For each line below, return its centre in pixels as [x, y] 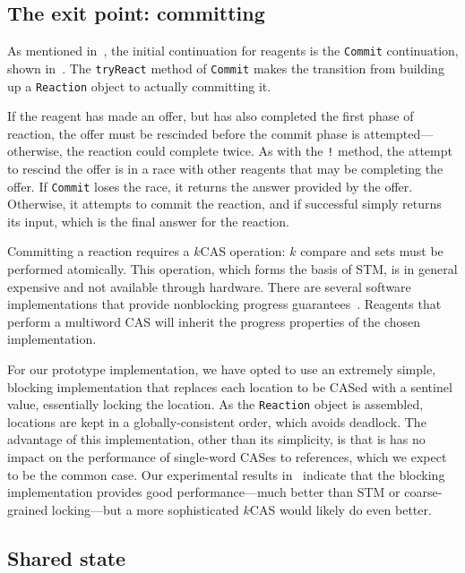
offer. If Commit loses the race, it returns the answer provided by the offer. [210, 186]
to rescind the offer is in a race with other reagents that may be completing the [225, 169]
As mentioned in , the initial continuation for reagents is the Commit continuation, [233, 51]
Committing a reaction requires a [99, 251]
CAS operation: [243, 251]
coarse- [423, 492]
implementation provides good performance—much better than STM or [204, 492]
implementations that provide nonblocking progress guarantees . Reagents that [224, 304]
